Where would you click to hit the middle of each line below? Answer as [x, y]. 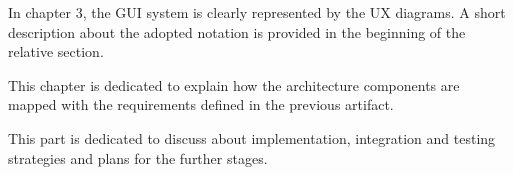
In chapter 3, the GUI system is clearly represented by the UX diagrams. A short [257, 12]
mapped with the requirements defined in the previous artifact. [201, 104]
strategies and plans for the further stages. [138, 157]
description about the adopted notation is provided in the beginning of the [237, 31]
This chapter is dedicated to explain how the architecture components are [234, 84]
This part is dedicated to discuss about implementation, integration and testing [252, 137]
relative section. [56, 51]
